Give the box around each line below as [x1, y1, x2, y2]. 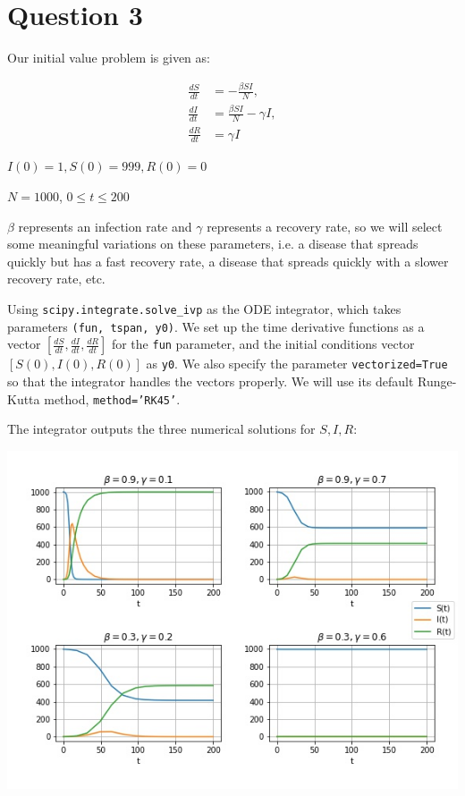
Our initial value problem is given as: [7, 48, 210, 67]
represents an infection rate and [18, 216, 192, 235]
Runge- [418, 371, 457, 390]
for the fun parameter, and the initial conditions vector [111, 334, 415, 353]
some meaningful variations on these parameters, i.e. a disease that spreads [7, 234, 418, 253]
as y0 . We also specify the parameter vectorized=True [146, 354, 448, 373]
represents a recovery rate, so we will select [207, 216, 443, 235]
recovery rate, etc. [7, 269, 106, 288]
